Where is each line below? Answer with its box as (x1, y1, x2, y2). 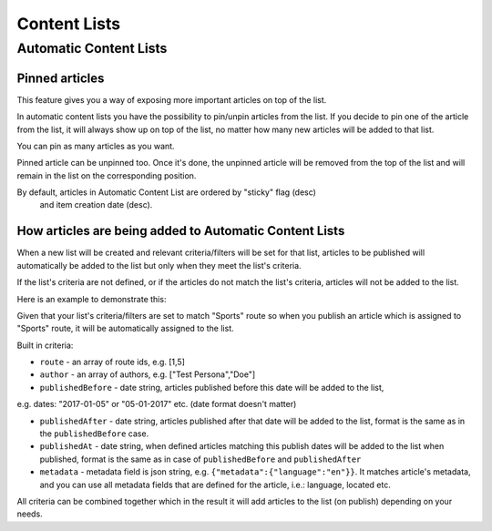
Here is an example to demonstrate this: (16, 293, 167, 304)
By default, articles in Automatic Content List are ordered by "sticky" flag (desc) (16, 187, 316, 198)
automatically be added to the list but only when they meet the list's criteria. (16, 260, 302, 271)
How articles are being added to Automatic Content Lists (16, 223, 345, 239)
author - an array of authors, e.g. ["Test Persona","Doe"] (39, 369, 256, 380)
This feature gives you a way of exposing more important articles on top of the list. (16, 94, 327, 105)
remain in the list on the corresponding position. (16, 169, 197, 181)
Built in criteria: (16, 340, 74, 351)
